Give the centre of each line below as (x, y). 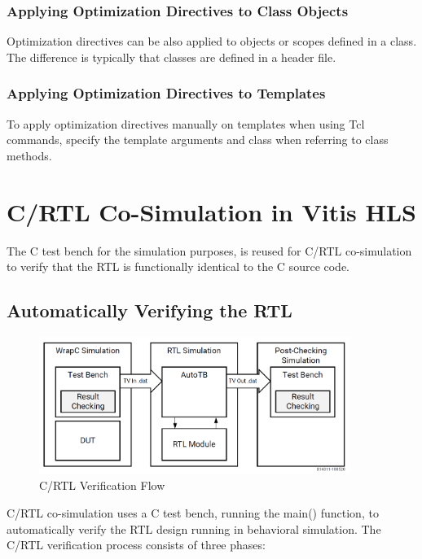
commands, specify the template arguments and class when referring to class (198, 140)
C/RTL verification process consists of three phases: (136, 545)
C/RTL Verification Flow (102, 485)
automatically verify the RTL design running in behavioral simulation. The (194, 528)
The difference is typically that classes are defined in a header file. (171, 57)
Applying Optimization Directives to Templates (166, 93)
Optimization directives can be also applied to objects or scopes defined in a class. (212, 41)
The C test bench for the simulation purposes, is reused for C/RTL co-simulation (209, 250)
